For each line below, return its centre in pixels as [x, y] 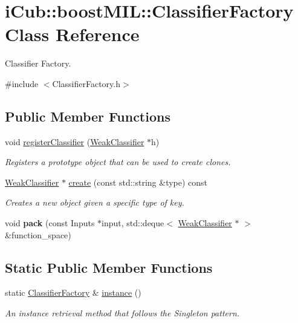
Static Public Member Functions [109, 267]
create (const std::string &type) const [138, 182]
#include [22, 83]
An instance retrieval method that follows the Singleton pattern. [122, 313]
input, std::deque [133, 223]
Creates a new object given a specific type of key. [95, 202]
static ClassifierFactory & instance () [73, 292]
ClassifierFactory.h [86, 83]
